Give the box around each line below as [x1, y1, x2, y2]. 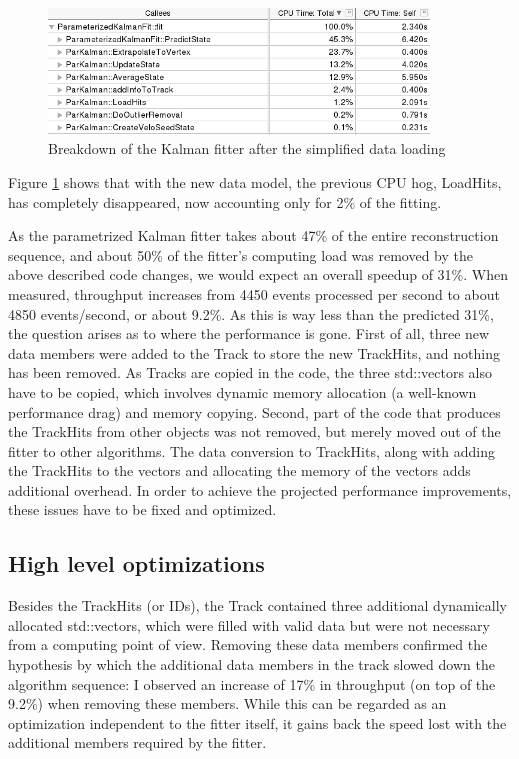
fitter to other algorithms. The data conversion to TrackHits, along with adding [8, 440, 495, 461]
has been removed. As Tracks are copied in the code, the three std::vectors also [8, 362, 492, 383]
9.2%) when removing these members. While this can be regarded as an [8, 693, 447, 714]
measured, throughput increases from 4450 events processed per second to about [8, 283, 500, 304]
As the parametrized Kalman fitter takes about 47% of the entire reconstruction [8, 225, 499, 246]
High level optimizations [8, 548, 265, 579]
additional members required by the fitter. [8, 732, 267, 753]
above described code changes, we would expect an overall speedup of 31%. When [8, 264, 508, 285]
